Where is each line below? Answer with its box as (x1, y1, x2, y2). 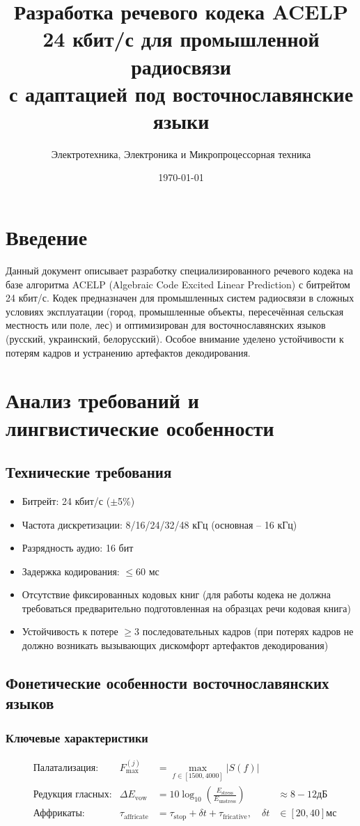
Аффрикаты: (33, 809, 85, 819)
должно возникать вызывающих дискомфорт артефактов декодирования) (22, 638, 329, 653)
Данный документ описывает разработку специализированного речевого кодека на (6, 263, 354, 277)
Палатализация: (33, 763, 99, 773)
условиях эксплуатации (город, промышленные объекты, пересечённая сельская (6, 304, 344, 318)
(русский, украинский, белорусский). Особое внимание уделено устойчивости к (6, 331, 344, 345)
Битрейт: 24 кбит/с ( (22, 493, 111, 508)
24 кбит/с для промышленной (42, 24, 320, 53)
